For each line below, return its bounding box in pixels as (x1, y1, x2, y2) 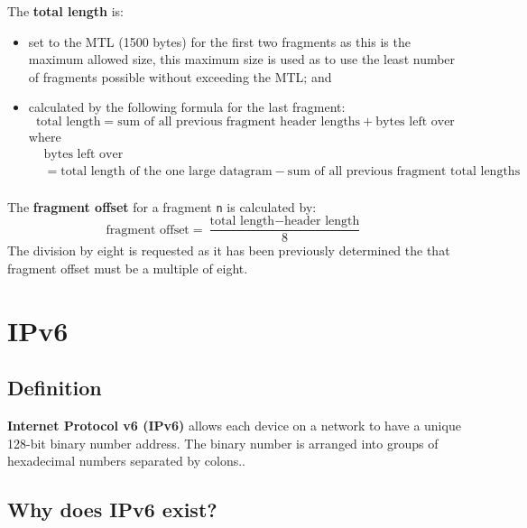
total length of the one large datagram (60, 164, 273, 178)
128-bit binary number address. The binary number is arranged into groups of (7, 433, 439, 452)
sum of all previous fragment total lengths (287, 164, 521, 178)
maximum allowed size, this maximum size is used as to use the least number (28, 50, 456, 69)
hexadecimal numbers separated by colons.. (7, 451, 245, 470)
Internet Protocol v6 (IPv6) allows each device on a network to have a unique (7, 416, 461, 435)
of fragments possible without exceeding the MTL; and (28, 67, 332, 86)
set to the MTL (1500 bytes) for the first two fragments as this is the (28, 32, 411, 51)
